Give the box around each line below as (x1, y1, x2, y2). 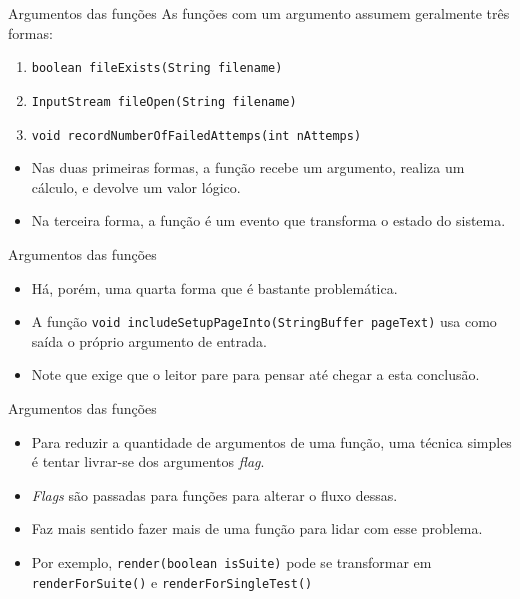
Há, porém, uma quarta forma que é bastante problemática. (31, 277, 398, 298)
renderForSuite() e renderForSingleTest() (31, 571, 313, 592)
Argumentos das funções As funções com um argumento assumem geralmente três (8, 3, 510, 23)
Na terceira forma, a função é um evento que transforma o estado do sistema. (31, 210, 506, 231)
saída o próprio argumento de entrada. (31, 330, 267, 351)
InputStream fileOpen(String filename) (31, 94, 297, 109)
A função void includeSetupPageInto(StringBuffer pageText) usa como (31, 311, 497, 332)
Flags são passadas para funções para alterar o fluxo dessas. (31, 484, 398, 505)
